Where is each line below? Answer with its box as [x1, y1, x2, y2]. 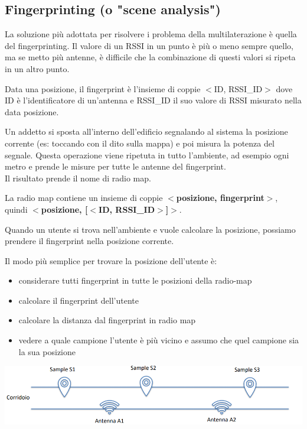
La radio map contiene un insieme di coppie [5, 191, 163, 204]
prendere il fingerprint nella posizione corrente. [5, 235, 174, 247]
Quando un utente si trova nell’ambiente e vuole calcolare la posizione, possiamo [5, 223, 296, 235]
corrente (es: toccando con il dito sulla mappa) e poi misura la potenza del [5, 136, 275, 149]
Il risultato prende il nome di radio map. [5, 171, 151, 184]
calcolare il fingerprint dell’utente [18, 294, 139, 306]
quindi [5, 203, 28, 215]
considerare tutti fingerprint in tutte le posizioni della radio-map [18, 274, 252, 287]
